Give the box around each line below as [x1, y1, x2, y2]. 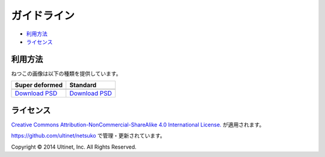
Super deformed [14, 81, 63, 90]
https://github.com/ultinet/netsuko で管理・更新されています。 [11, 132, 166, 140]
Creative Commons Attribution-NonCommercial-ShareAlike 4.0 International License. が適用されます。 [11, 121, 265, 128]
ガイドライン [11, 9, 75, 22]
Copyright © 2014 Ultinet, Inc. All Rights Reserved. [11, 143, 137, 150]
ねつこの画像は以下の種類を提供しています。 [11, 70, 122, 77]
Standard [69, 81, 97, 90]
